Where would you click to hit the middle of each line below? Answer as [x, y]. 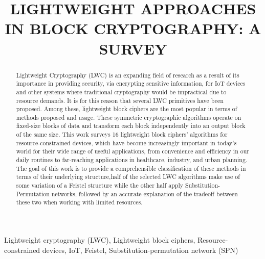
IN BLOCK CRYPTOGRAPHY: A [133, 28]
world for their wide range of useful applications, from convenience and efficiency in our [132, 151]
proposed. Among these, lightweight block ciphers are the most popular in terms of [127, 109]
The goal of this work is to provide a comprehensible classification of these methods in [131, 168]
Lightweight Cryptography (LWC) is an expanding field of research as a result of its [128, 75]
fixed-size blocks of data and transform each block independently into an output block [131, 126]
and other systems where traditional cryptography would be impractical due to [121, 92]
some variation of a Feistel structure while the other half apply [100, 185]
